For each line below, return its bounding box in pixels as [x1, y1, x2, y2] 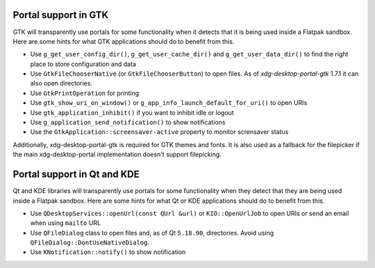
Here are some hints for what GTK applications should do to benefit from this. [12, 37, 235, 45]
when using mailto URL [30, 219, 101, 227]
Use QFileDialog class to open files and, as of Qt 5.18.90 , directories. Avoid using [30, 228, 274, 237]
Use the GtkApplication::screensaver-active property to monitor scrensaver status [30, 128, 289, 136]
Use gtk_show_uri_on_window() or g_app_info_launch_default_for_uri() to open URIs [30, 99, 308, 107]
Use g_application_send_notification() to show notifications [30, 118, 226, 126]
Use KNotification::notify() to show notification [30, 248, 186, 256]
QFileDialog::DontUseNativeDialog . [30, 238, 149, 246]
